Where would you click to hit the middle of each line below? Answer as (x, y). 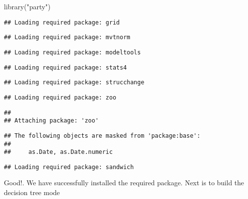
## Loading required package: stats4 (65, 67)
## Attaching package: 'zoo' (51, 121)
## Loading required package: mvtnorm (67, 37)
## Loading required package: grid (62, 22)
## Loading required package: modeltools (73, 52)
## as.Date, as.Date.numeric (58, 152)
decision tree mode (32, 192)
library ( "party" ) (27, 6)
